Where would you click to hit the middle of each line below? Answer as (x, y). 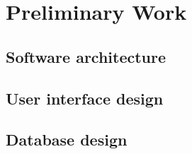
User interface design (85, 98)
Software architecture (86, 56)
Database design (67, 140)
